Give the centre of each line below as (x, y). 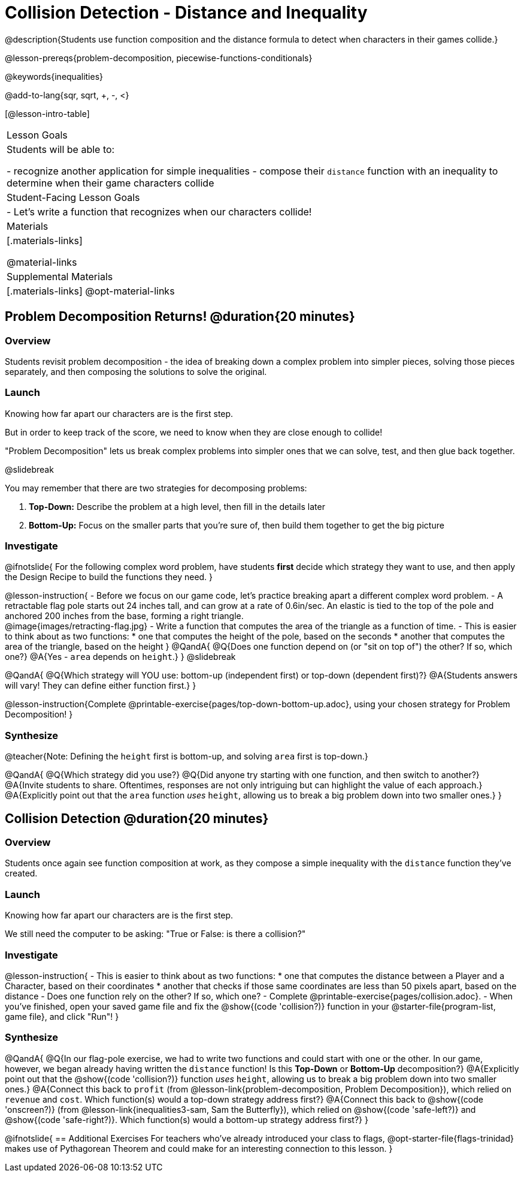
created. (21, 873)
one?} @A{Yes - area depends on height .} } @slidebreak (120, 657)
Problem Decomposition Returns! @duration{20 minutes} (180, 317)
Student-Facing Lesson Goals (73, 197)
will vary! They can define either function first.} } (101, 686)
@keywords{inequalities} (54, 76)
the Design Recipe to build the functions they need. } (109, 577)
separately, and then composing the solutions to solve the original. (136, 371)
